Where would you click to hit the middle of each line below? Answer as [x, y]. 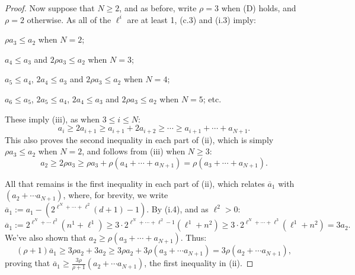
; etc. [212, 98]
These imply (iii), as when [52, 119]
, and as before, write [158, 8]
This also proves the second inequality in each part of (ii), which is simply [139, 139]
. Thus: [194, 237]
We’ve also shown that [46, 237]
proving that [28, 263]
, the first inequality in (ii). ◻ [199, 263]
